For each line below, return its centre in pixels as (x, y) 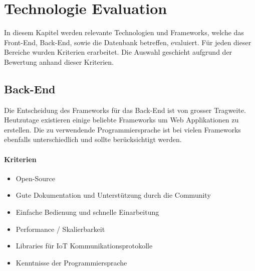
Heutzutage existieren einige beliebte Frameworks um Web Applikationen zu (121, 120)
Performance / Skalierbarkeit (60, 229)
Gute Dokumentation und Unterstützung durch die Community (113, 195)
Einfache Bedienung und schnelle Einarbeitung (87, 212)
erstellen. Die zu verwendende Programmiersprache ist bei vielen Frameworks (122, 129)
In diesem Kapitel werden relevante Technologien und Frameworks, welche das (124, 32)
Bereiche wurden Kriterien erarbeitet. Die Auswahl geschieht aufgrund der (118, 52)
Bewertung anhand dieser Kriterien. (59, 61)
